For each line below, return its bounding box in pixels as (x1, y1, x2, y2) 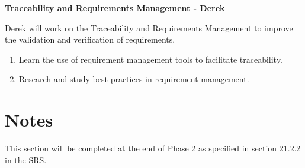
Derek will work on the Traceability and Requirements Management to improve (5, 21, 293, 34)
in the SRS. (5, 153, 47, 166)
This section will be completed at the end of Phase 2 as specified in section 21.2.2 (5, 142, 301, 154)
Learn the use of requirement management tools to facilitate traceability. (18, 53, 282, 65)
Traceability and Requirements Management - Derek (5, 2, 225, 14)
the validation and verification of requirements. (5, 33, 175, 46)
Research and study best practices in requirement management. (18, 73, 249, 85)
